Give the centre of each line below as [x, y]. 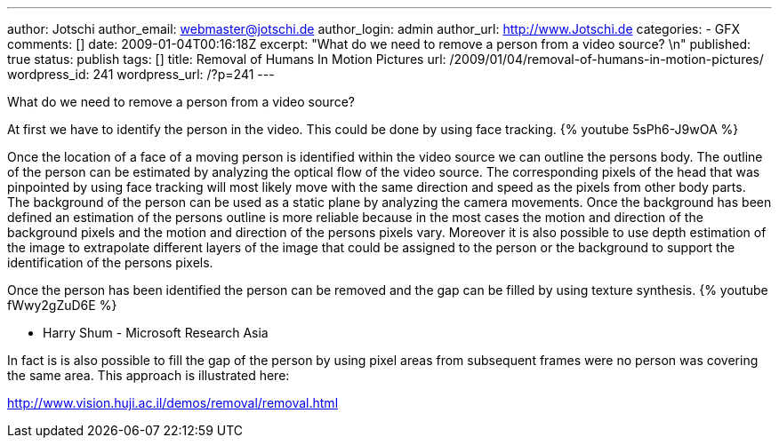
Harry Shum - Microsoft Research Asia [156, 333]
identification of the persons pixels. [110, 262]
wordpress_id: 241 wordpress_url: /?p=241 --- [141, 74]
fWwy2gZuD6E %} [62, 305]
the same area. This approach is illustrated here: [149, 375]
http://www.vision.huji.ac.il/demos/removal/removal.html [173, 403]
